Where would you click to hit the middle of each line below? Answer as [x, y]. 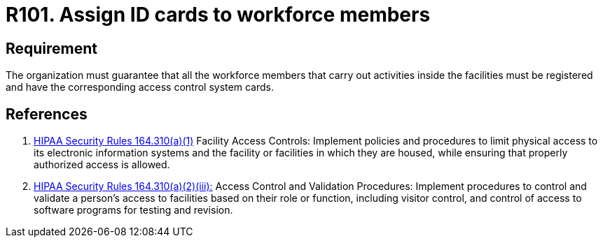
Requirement [52, 48]
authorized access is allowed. [102, 165]
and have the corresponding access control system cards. [140, 87]
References [47, 114]
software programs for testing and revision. [133, 210]
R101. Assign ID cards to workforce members [218, 15]
